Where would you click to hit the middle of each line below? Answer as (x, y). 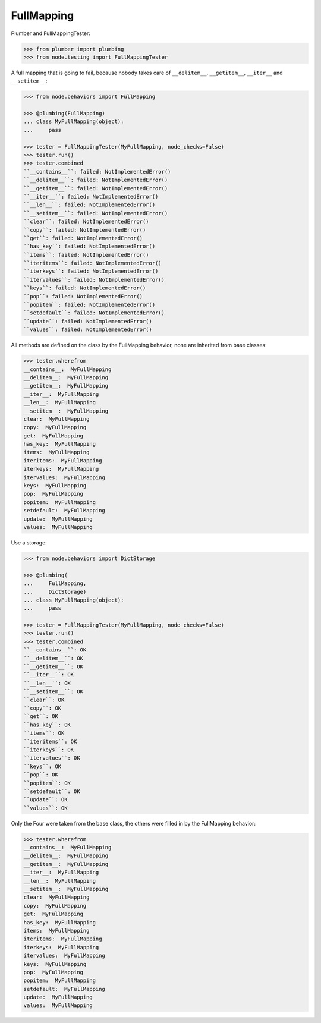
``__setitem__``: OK (53, 692)
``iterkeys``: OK (49, 750)
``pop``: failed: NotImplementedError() (83, 296)
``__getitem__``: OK (53, 667)
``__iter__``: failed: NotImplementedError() (91, 196)
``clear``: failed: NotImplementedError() (86, 222)
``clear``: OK (44, 700)
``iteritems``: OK (50, 741)
